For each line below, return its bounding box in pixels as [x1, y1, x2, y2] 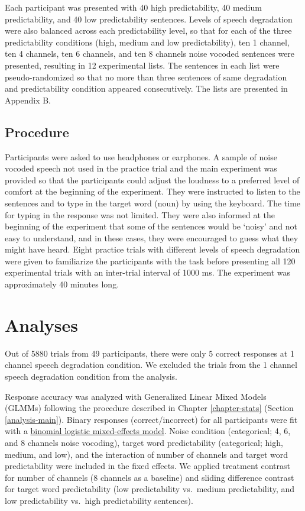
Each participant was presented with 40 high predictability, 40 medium [5, 1, 262, 13]
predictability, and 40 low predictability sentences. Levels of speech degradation [5, 12, 293, 25]
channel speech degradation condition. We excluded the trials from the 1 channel [5, 358, 297, 371]
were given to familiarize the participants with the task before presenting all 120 [5, 254, 296, 267]
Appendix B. [5, 93, 51, 106]
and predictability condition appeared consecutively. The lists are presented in [5, 82, 288, 95]
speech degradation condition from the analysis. [5, 370, 177, 382]
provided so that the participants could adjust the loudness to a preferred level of [5, 173, 300, 186]
